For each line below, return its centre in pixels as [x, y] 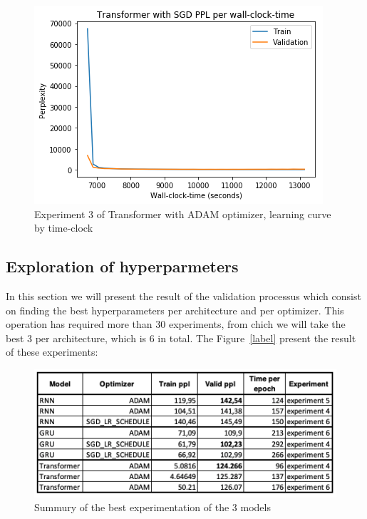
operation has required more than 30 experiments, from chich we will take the [176, 324]
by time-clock [64, 228]
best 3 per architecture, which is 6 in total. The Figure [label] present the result [181, 338]
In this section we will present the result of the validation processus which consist [183, 296]
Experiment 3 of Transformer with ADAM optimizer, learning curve [183, 214]
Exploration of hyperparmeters [122, 266]
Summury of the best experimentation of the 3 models [153, 507]
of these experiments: [52, 352]
